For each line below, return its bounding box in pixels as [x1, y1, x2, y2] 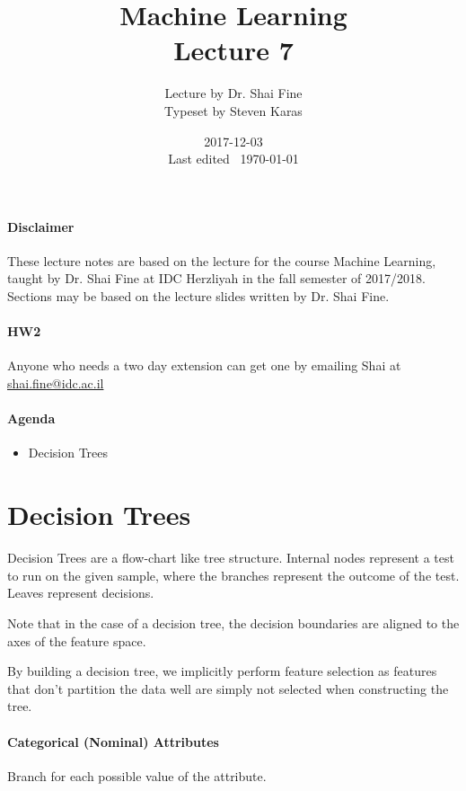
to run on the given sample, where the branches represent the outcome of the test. [7, 565, 460, 584]
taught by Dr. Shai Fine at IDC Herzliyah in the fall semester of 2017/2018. [7, 269, 426, 288]
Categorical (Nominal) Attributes [7, 732, 219, 751]
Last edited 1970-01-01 [168, 149, 299, 168]
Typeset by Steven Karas [164, 101, 303, 120]
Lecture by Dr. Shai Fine [164, 84, 303, 102]
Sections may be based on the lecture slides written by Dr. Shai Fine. [7, 287, 390, 306]
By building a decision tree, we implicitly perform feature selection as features [7, 662, 437, 680]
